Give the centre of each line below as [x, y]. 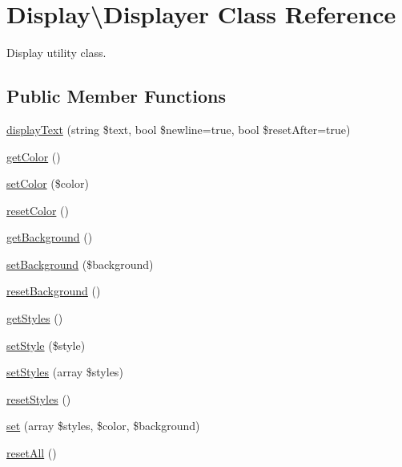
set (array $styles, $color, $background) [103, 426]
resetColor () [38, 210]
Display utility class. [56, 53]
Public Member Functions [116, 96]
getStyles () [35, 318]
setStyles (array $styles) [65, 372]
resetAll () [32, 453]
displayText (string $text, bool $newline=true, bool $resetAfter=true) [179, 129]
